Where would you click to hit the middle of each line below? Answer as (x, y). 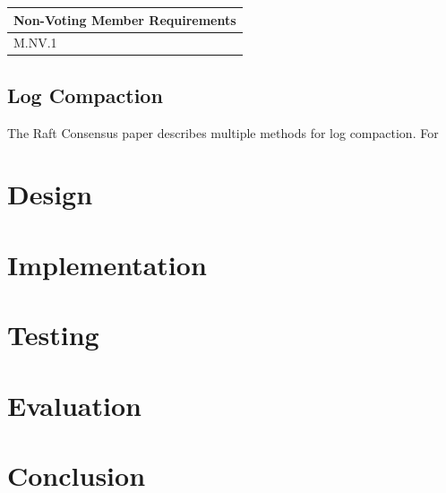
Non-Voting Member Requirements (125, 19)
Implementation (107, 264)
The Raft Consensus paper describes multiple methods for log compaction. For (223, 132)
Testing (53, 335)
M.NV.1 (35, 43)
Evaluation (74, 405)
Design (50, 194)
